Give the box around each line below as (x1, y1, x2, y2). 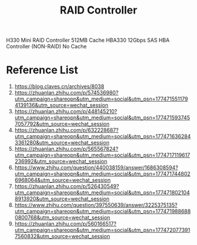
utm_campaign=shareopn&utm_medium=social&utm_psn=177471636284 (14, 133, 191, 140)
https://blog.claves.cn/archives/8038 (14, 83, 104, 90)
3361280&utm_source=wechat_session (14, 139, 110, 146)
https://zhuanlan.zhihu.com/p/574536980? (14, 89, 119, 96)
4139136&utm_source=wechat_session (14, 102, 108, 109)
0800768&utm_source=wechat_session (14, 214, 110, 221)
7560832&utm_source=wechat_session (14, 233, 110, 240)
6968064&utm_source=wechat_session (14, 177, 111, 184)
